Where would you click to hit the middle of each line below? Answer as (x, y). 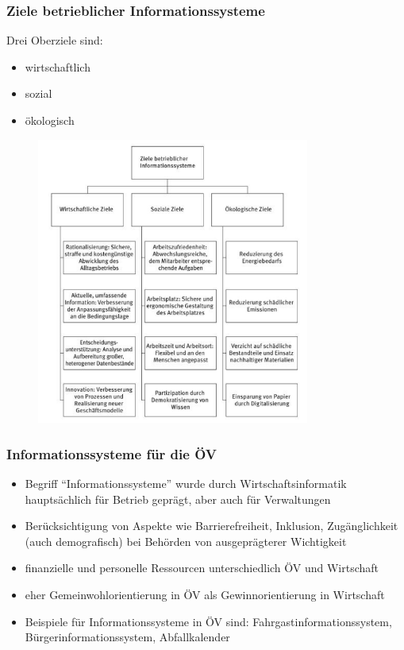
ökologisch (50, 120)
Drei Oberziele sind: (55, 40)
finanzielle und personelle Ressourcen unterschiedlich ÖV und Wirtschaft (202, 568)
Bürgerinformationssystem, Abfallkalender (127, 637)
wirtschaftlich (58, 66)
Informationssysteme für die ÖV (112, 453)
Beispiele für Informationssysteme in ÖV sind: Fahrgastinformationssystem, (208, 621)
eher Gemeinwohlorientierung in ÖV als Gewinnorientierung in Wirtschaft (205, 594)
